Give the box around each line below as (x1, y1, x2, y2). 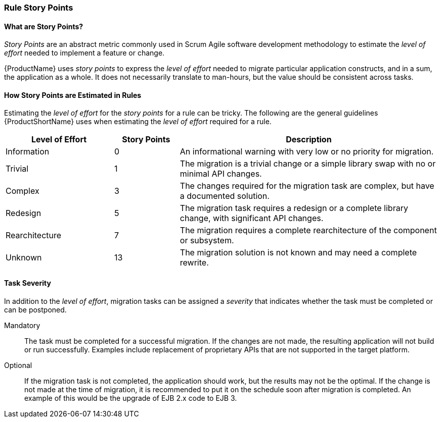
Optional (4, 360, 32, 370)
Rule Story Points (4, 3, 73, 13)
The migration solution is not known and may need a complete (180, 247, 417, 258)
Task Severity (4, 279, 51, 288)
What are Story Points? (4, 22, 83, 31)
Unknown (6, 252, 42, 263)
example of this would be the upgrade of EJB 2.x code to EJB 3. (24, 393, 237, 402)
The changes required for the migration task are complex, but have (180, 181, 434, 191)
